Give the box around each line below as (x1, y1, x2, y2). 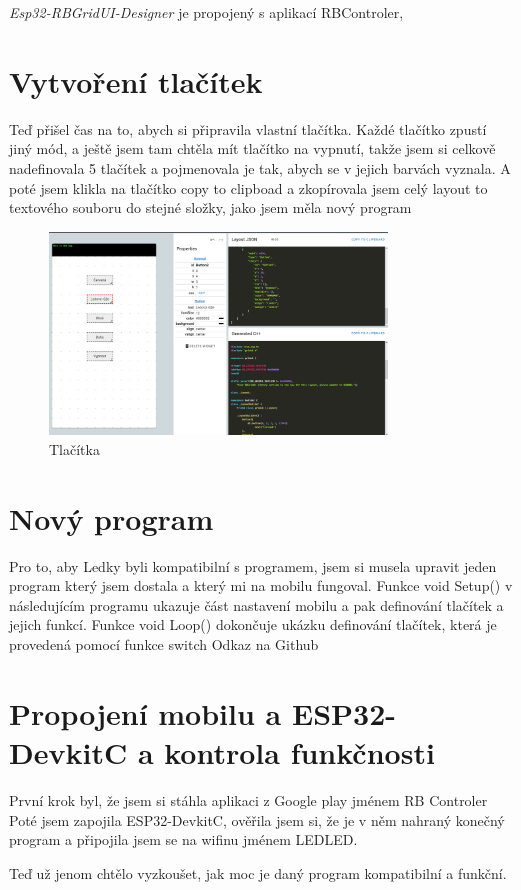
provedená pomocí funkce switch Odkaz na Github (9, 634, 319, 655)
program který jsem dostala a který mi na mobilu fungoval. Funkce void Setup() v (9, 575, 513, 596)
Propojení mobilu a (9, 692, 282, 733)
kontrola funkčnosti (164, 732, 435, 773)
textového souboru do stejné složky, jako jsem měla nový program (9, 197, 412, 218)
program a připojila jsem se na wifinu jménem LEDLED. (9, 829, 358, 850)
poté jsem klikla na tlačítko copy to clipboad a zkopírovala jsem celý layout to (9, 177, 488, 198)
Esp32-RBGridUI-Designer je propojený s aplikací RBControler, (9, 2, 404, 22)
